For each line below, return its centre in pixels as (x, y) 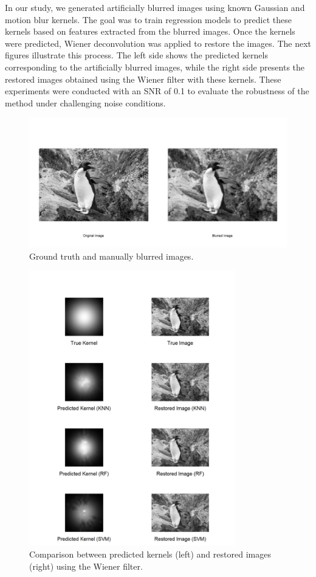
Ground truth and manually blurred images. (112, 256)
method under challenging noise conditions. (85, 102)
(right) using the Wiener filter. (86, 566)
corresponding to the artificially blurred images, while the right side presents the (155, 67)
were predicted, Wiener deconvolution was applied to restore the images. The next (158, 43)
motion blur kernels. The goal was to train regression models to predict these (148, 19)
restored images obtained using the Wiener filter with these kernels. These (143, 79)
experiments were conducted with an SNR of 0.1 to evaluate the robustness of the (157, 91)
